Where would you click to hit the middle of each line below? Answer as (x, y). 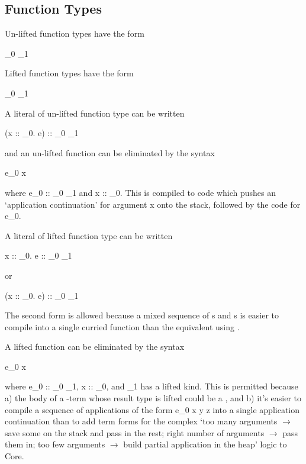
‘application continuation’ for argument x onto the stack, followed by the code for (153, 204)
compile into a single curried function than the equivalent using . (122, 326)
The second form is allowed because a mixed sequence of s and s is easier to (142, 315)
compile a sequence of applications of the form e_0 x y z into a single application (152, 409)
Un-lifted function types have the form (75, 33)
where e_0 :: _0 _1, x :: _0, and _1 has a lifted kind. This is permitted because (152, 386)
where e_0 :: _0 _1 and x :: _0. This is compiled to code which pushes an (141, 192)
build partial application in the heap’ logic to (205, 444)
